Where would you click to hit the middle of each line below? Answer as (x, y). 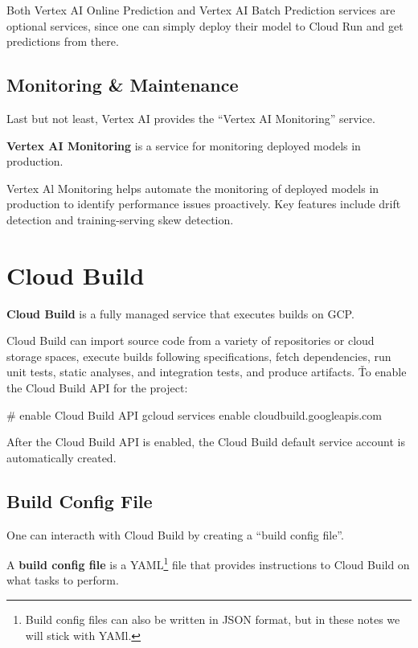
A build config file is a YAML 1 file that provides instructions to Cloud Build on (208, 563)
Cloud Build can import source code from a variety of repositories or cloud (191, 340)
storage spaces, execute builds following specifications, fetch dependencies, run (199, 356)
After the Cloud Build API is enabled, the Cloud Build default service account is (206, 442)
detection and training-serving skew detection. (120, 219)
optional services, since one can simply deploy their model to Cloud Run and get (205, 25)
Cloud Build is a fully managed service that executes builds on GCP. (180, 313)
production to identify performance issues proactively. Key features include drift (204, 204)
